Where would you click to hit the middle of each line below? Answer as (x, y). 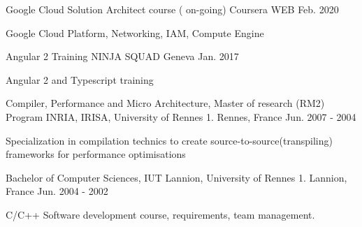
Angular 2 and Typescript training (80, 79)
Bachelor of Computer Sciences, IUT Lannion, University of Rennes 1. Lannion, (176, 177)
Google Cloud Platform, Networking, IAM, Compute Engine (135, 32)
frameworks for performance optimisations (96, 154)
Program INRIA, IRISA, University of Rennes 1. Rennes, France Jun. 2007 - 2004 (181, 116)
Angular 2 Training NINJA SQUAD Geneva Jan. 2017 (122, 56)
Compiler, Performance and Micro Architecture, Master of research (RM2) (165, 103)
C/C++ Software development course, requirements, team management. (160, 214)
